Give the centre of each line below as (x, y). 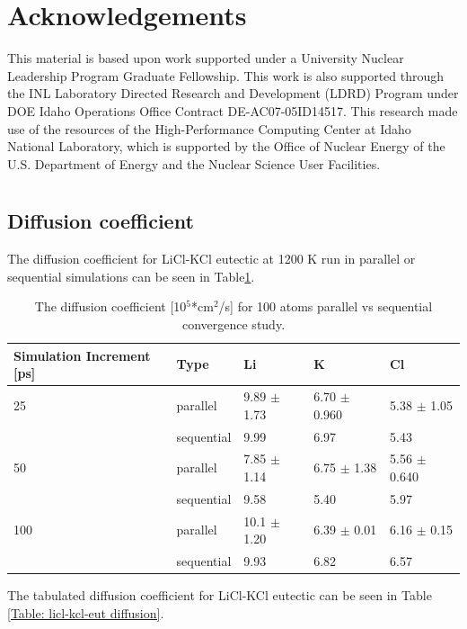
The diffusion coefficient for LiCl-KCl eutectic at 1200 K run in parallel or (211, 259)
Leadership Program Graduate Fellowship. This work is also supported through (226, 75)
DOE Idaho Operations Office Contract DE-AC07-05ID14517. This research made (233, 110)
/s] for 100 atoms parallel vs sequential (326, 306)
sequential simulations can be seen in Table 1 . (131, 276)
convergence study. (233, 324)
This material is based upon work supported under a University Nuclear (206, 58)
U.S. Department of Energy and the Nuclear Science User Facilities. (194, 163)
